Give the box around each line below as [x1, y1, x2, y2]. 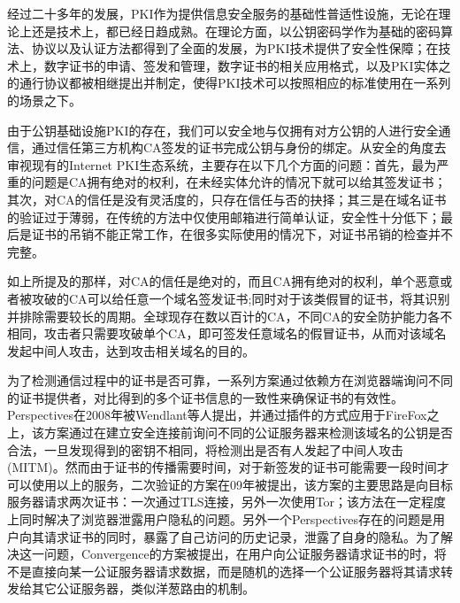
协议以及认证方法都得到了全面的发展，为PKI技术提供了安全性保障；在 [31, 39, 439, 58]
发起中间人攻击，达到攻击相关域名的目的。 [7, 341, 255, 359]
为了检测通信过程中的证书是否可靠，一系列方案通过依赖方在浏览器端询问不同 [7, 371, 453, 390]
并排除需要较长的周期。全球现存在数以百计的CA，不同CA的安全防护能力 [7, 306, 428, 325]
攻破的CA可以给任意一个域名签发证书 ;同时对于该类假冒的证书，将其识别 [31, 289, 450, 307]
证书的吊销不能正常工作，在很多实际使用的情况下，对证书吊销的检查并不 [31, 225, 453, 244]
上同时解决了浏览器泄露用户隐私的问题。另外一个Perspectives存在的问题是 [7, 510, 433, 529]
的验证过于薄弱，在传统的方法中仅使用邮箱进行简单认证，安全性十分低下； [7, 207, 441, 226]
